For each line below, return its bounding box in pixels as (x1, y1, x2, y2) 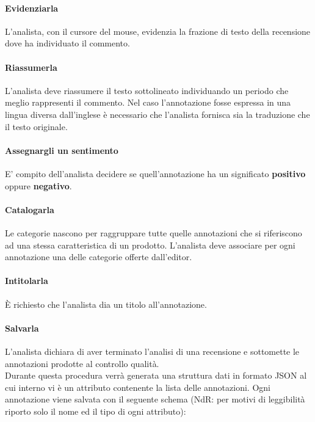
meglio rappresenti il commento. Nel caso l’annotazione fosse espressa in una (5, 96, 291, 109)
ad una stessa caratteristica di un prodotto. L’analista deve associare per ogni (5, 238, 295, 251)
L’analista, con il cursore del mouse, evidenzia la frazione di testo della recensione (5, 24, 311, 37)
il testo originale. (5, 120, 68, 133)
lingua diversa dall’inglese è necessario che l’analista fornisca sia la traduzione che (5, 107, 310, 120)
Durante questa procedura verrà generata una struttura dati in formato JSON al (5, 369, 307, 382)
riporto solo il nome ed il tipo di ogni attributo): (5, 404, 186, 417)
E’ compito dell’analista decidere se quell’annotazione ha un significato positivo (5, 167, 306, 180)
